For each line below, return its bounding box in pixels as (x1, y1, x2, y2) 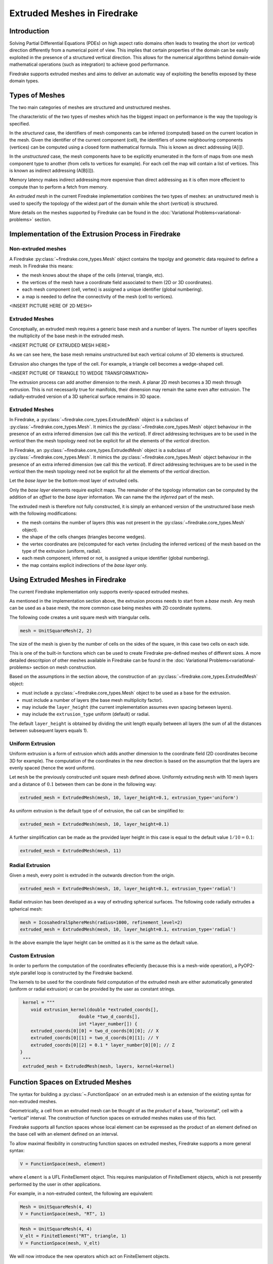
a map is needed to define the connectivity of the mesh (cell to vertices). (22, 293, 174, 299)
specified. (9, 120, 30, 126)
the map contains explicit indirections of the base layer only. (22, 562, 148, 568)
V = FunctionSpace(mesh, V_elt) (20, 1240, 101, 1246)
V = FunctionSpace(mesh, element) (20, 1161, 106, 1167)
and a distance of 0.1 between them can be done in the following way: (9, 781, 157, 787)
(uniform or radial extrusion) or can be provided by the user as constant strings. (9, 986, 175, 992)
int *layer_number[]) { (78, 1021, 138, 1026)
